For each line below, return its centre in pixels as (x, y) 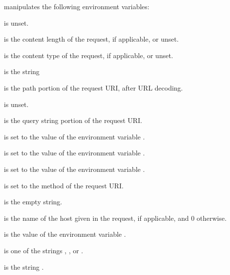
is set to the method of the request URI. (64, 185)
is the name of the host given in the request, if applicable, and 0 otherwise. (115, 218)
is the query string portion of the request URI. (73, 120)
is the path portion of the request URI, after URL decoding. (93, 87)
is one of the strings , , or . (44, 250)
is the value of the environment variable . (65, 234)
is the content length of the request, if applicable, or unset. (91, 39)
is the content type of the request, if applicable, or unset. (89, 55)
